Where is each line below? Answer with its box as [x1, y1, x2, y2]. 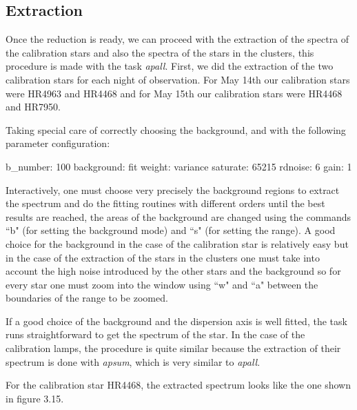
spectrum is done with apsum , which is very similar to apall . [6, 354, 261, 369]
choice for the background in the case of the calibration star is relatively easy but [6, 236, 349, 251]
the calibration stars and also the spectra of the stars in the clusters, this [6, 45, 314, 59]
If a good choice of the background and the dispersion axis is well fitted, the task [6, 313, 347, 328]
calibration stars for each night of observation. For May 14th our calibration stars [6, 72, 350, 86]
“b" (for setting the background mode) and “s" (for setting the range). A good [6, 223, 336, 237]
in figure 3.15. [6, 391, 64, 405]
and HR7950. [6, 99, 61, 114]
